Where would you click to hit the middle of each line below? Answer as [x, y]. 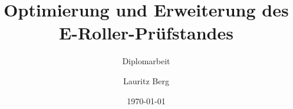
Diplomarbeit [146, 61]
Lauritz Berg [146, 80]
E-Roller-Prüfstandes [146, 33]
